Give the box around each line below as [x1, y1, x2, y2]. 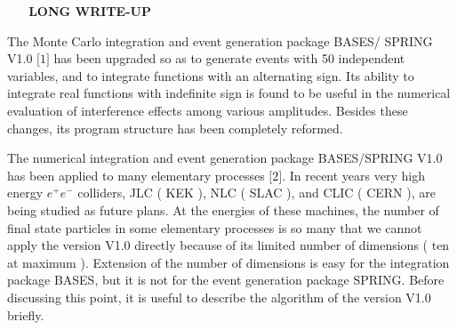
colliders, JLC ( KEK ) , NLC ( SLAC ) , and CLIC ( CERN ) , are [77, 183, 436, 202]
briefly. [7, 305, 44, 324]
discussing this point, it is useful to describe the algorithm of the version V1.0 [7, 287, 431, 306]
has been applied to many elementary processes [7, 165, 265, 184]
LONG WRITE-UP [28, 2, 151, 20]
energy [7, 183, 44, 202]
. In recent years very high [282, 165, 425, 184]
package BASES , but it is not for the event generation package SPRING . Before [7, 270, 445, 289]
